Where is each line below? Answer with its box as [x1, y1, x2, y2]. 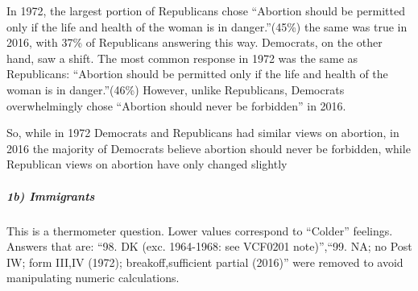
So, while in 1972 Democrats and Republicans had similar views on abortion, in [6, 124, 399, 141]
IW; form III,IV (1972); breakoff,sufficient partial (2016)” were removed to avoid [6, 253, 404, 270]
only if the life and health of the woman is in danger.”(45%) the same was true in [6, 18, 408, 35]
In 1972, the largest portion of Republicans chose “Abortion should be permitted [6, 2, 405, 19]
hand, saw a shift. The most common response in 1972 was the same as [6, 49, 358, 66]
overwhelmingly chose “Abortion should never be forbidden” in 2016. [6, 97, 346, 114]
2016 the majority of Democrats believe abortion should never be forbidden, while [6, 139, 411, 156]
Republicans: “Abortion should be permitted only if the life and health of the [6, 65, 388, 82]
